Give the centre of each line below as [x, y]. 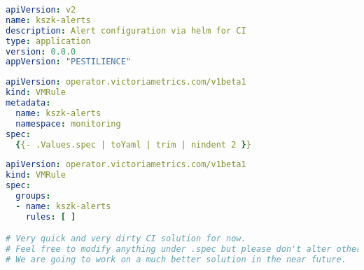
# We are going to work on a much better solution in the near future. [176, 260]
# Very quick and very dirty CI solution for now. [126, 239]
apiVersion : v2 [41, 10]
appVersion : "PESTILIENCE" [69, 62]
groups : [33, 196]
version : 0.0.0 [41, 51]
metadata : [28, 103]
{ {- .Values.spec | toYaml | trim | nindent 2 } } [133, 144]
